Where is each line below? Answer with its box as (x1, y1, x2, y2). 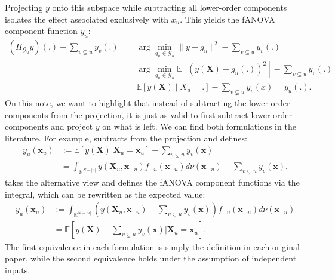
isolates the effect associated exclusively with (5, 13, 169, 25)
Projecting (5, 1, 43, 13)
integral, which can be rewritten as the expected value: (5, 187, 205, 200)
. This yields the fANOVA (180, 13, 275, 25)
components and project (5, 120, 93, 133)
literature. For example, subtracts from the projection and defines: (5, 132, 247, 144)
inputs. (5, 263, 30, 276)
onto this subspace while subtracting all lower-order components (52, 1, 287, 13)
